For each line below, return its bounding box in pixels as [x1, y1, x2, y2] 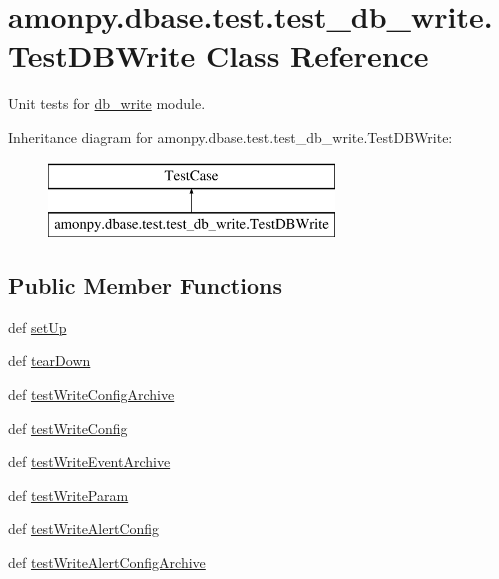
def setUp [8, 316, 67, 337]
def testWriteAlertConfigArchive [8, 552, 206, 573]
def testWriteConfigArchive [8, 384, 175, 405]
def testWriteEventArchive [8, 451, 171, 472]
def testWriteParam [8, 484, 129, 505]
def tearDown [8, 350, 91, 371]
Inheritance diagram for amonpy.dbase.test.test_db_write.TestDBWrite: [8, 126, 453, 147]
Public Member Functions [8, 270, 282, 301]
